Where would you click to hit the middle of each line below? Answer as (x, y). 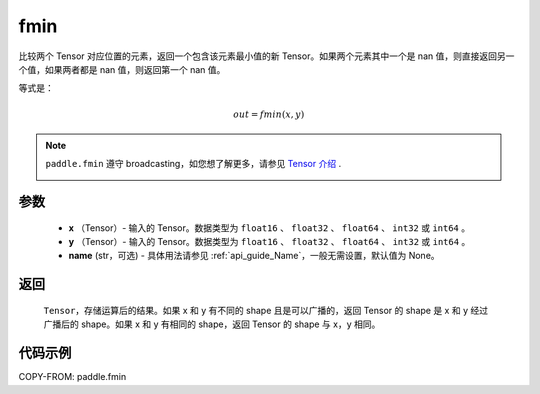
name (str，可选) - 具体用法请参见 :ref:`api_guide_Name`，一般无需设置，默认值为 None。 (254, 256)
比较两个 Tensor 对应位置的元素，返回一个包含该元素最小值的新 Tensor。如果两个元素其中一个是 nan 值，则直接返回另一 (266, 56)
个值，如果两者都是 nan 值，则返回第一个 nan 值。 (122, 69)
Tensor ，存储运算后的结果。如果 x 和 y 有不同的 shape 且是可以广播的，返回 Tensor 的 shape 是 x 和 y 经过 (266, 310)
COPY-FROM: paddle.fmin (72, 377)
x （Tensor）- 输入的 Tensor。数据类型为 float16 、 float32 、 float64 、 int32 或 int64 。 (269, 227)
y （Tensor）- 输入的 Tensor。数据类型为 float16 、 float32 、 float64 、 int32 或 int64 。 (269, 242)
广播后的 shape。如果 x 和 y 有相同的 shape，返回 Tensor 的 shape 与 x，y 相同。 (212, 324)
